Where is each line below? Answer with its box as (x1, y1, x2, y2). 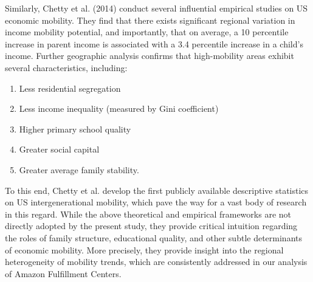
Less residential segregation (19, 81, 121, 94)
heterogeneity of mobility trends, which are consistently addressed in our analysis (5, 255, 308, 268)
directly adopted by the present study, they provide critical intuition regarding (5, 219, 298, 232)
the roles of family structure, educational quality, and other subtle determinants (5, 231, 302, 244)
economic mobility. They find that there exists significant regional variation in (5, 13, 295, 26)
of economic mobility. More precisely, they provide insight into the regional (5, 243, 284, 256)
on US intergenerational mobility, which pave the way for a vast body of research (5, 196, 307, 208)
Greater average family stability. (19, 163, 139, 176)
